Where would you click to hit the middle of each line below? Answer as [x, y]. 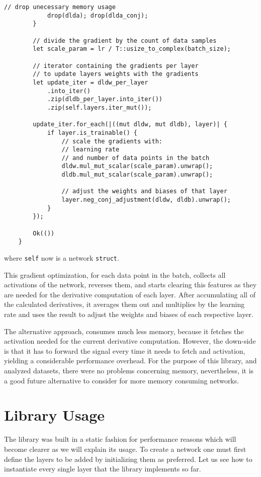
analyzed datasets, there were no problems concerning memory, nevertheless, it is [129, 371]
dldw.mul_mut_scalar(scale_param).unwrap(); [137, 166]
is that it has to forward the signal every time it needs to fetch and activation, [125, 350]
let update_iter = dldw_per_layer [91, 82]
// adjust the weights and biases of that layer [144, 191]
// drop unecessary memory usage [60, 7]
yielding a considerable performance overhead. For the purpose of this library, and [130, 361]
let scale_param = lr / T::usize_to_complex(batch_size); [132, 49]
